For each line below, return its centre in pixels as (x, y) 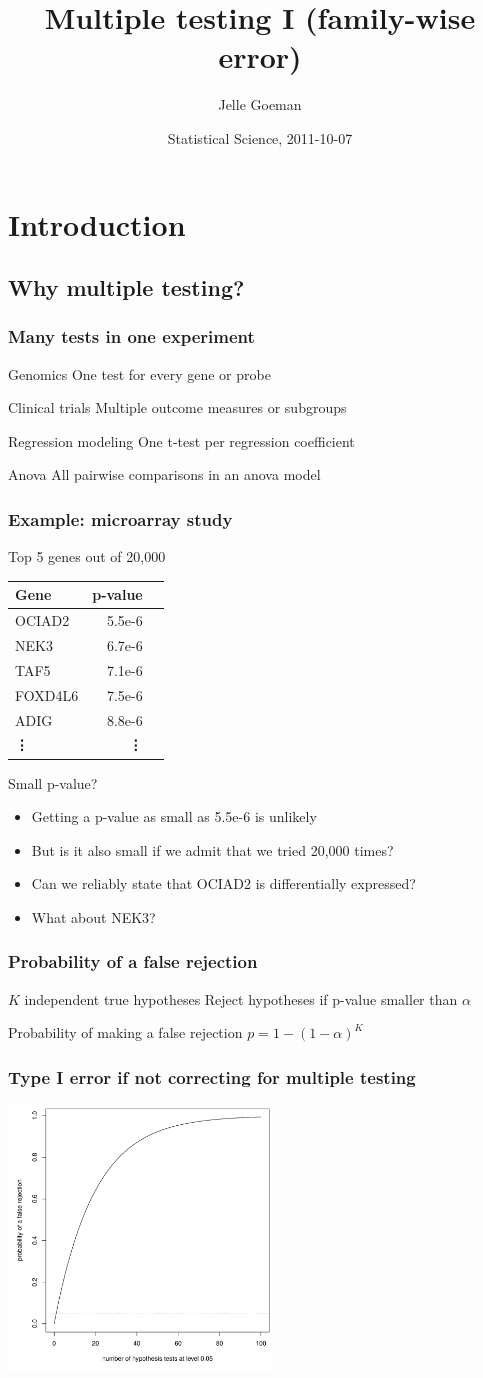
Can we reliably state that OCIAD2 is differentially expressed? (223, 883)
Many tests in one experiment (131, 336)
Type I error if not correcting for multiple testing (212, 1076)
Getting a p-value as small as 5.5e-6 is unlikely (174, 816)
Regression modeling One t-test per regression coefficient (181, 440)
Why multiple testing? (126, 287)
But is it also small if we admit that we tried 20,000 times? (212, 849)
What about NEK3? (93, 916)
